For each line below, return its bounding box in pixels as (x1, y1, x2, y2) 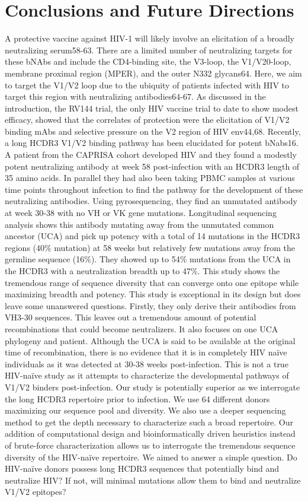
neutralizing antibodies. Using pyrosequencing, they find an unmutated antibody (5, 195, 297, 207)
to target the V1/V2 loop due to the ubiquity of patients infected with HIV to (5, 78, 290, 91)
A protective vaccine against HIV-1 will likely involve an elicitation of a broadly (5, 32, 294, 45)
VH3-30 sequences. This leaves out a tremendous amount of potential (5, 311, 256, 323)
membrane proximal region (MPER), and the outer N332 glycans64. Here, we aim (5, 66, 302, 79)
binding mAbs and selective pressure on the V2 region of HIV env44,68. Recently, (5, 125, 301, 137)
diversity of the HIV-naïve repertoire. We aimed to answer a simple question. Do (5, 450, 297, 463)
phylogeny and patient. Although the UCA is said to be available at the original (5, 334, 296, 347)
